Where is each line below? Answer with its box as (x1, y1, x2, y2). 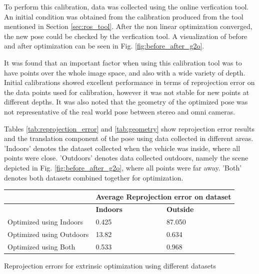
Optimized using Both (7, 241, 75, 251)
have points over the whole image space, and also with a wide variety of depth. (4, 67, 245, 77)
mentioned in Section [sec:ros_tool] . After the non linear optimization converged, (4, 21, 252, 31)
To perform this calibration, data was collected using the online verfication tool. (4, 1, 249, 11)
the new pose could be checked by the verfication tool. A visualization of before (4, 30, 247, 41)
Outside (166, 204, 194, 214)
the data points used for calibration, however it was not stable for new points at (4, 86, 249, 97)
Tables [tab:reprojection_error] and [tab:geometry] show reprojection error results (4, 123, 254, 133)
